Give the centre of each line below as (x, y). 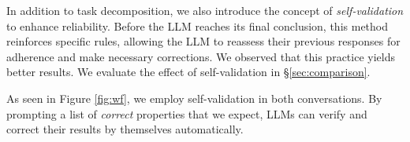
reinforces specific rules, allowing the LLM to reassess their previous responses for (203, 41)
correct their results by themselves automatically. (125, 129)
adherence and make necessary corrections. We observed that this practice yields (201, 56)
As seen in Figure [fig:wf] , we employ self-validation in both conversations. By (194, 98)
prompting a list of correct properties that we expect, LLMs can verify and (187, 113)
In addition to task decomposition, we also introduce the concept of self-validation (205, 10)
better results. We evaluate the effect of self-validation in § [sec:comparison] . (188, 72)
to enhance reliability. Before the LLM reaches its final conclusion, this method (198, 25)
